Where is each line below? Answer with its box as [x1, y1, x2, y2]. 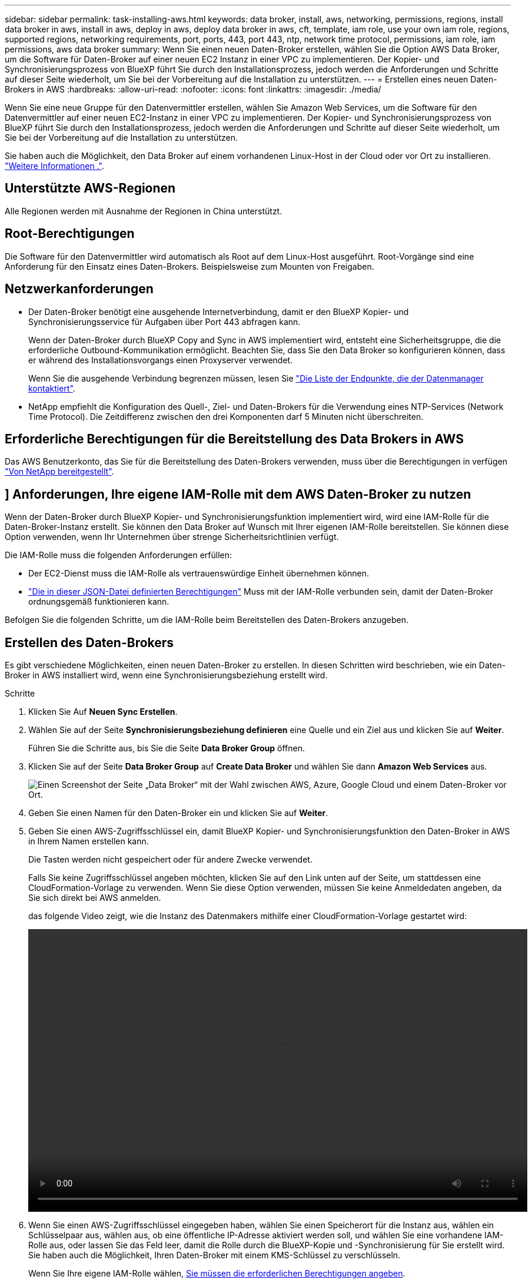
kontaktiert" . [28, 383, 75, 393]
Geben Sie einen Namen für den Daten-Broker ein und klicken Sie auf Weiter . [28, 808, 328, 818]
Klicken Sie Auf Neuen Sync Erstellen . [28, 707, 178, 717]
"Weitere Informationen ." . [5, 161, 105, 171]
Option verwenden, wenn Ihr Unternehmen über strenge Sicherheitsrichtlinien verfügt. [5, 532, 339, 542]
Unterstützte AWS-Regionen [5, 181, 176, 196]
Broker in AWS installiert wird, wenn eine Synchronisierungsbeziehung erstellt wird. [5, 670, 328, 681]
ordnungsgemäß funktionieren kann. [28, 596, 169, 607]
